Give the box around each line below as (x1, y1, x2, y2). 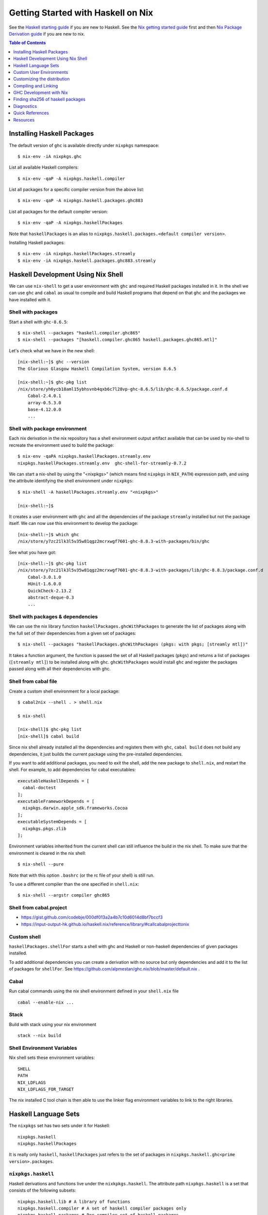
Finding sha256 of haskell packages (13, 96, 86, 102)
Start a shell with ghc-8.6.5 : (9, 319, 68, 325)
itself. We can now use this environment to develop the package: (9, 521, 138, 526)
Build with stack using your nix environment (9, 1021, 97, 1027)
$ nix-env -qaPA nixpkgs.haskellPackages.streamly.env (17, 453, 151, 459)
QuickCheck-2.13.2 (27, 588, 72, 593)
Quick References (13, 110, 49, 116)
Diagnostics (13, 103, 37, 109)
